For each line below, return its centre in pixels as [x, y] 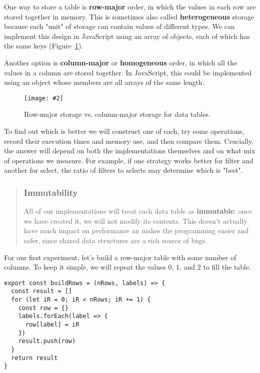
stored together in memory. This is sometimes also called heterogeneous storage [129, 16]
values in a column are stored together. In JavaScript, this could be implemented [128, 72]
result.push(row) [47, 341]
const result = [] [42, 291]
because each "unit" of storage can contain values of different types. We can [119, 26]
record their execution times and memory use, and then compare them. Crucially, [129, 141]
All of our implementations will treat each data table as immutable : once [138, 211]
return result [34, 358]
